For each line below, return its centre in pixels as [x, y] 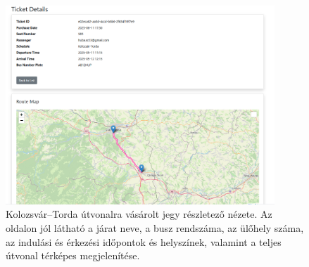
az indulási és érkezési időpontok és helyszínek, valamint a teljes [144, 241]
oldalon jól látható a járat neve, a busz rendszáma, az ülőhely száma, [155, 228]
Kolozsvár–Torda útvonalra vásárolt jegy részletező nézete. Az [139, 214]
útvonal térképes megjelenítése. [73, 255]
